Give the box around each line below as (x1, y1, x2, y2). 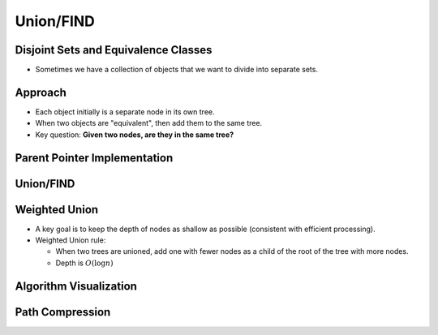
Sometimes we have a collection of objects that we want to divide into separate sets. (35, 65, 318, 75)
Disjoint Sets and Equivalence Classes (15, 43, 213, 57)
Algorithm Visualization (15, 279, 138, 293)
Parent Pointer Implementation (15, 151, 174, 165)
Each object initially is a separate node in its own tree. (35, 106, 215, 117)
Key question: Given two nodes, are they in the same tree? (35, 130, 234, 140)
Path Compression (15, 305, 111, 319)
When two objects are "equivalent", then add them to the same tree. (35, 118, 263, 128)
